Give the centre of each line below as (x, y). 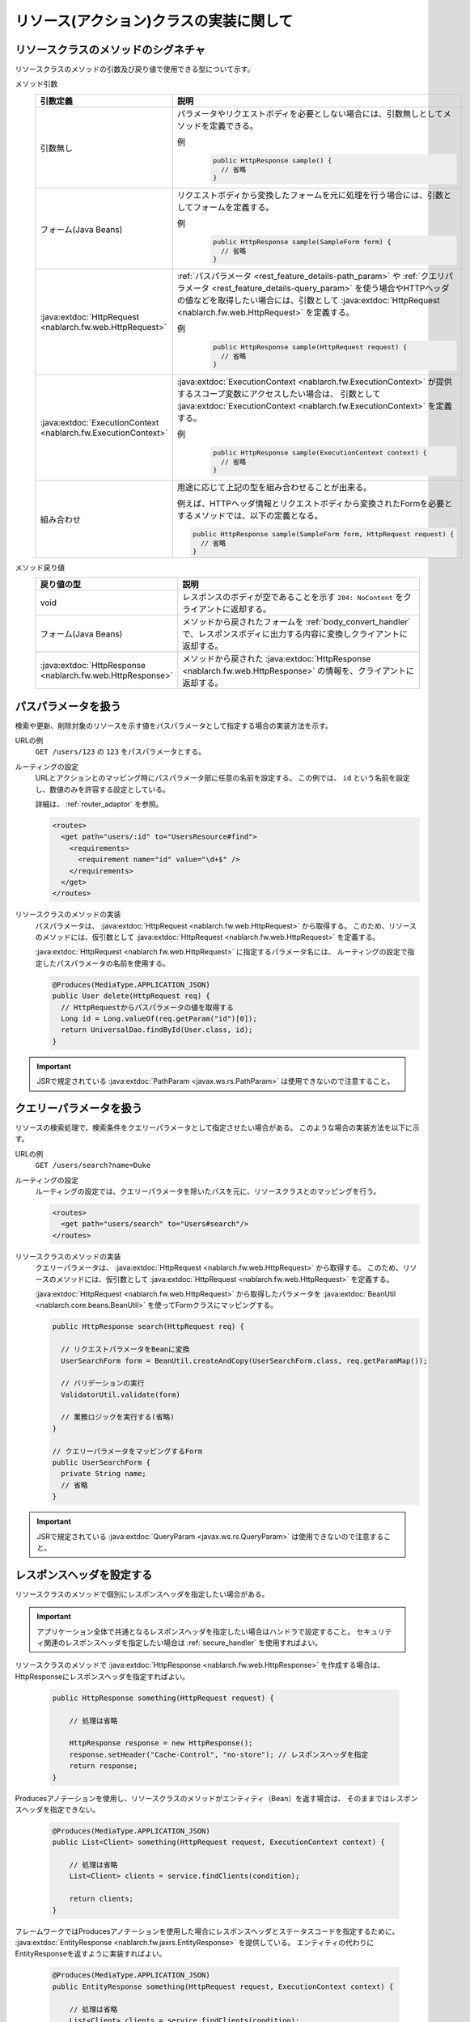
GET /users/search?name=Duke (93, 1165)
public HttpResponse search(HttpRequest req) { (148, 1327)
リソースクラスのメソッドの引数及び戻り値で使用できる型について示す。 (135, 70)
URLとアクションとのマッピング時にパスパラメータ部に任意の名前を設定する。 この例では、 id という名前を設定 (222, 778)
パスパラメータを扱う (68, 706)
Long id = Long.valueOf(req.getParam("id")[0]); (159, 1019)
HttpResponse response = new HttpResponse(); (161, 1743)
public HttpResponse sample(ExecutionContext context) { (320, 453)
